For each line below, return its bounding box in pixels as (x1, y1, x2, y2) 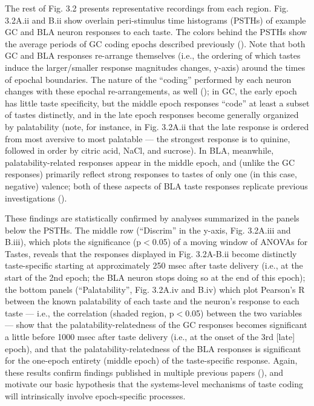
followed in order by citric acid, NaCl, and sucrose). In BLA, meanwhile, (5, 144, 274, 157)
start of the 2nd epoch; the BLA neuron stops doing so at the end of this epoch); (5, 271, 306, 284)
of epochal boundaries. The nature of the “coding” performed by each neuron (5, 73, 292, 85)
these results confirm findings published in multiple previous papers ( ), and (5, 365, 284, 378)
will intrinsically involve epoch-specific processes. (5, 390, 186, 402)
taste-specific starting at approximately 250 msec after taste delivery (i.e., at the (5, 259, 303, 272)
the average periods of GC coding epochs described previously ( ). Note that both (5, 37, 306, 50)
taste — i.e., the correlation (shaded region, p (5, 306, 174, 319)
